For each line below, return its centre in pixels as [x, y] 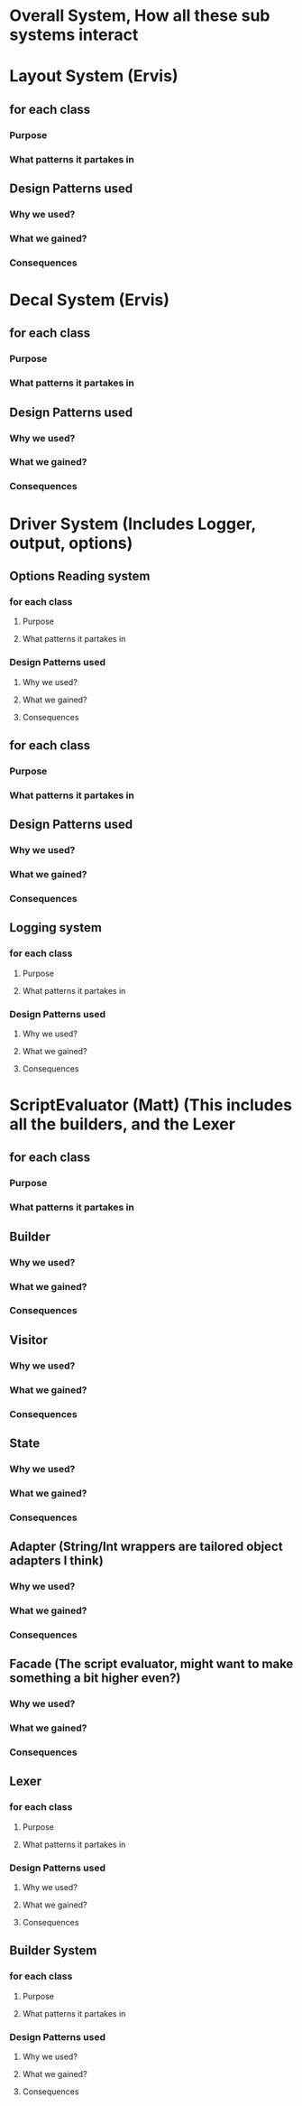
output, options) [71, 543]
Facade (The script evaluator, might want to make [151, 1664]
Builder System [53, 1951]
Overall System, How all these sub [140, 16]
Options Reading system [80, 575]
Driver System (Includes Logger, [133, 524]
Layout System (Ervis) [94, 76]
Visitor [28, 1340]
